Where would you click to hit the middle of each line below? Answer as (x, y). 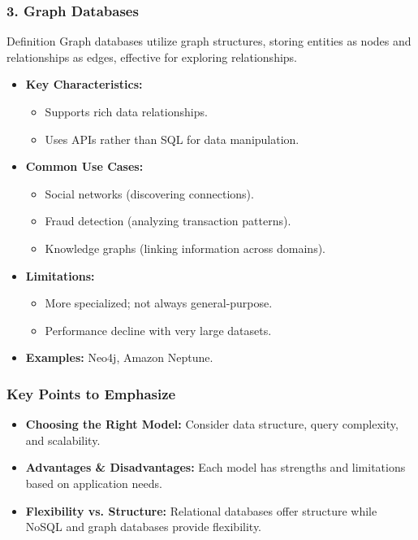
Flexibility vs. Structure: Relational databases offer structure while (201, 510)
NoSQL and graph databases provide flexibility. (144, 527)
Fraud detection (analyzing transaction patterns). (168, 221)
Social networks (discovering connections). (149, 193)
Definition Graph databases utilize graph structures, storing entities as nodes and (209, 41)
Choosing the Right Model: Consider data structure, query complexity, (212, 424)
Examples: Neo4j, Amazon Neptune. (119, 357)
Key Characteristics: (84, 84)
